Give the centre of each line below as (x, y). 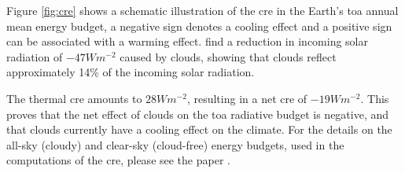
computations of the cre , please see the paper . (118, 160)
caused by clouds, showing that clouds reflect (228, 56)
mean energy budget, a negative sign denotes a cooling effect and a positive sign (199, 26)
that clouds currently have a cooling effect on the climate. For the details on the (199, 129)
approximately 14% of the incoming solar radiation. (131, 72)
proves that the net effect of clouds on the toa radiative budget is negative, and (198, 114)
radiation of (35, 56)
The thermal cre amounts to (74, 98)
